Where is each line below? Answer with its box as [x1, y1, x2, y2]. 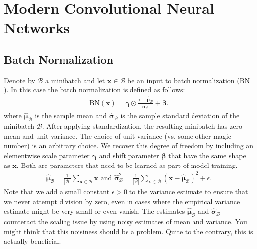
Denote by [4, 75, 35, 85]
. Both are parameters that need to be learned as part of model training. [16, 160, 238, 170]
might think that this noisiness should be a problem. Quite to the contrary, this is [4, 226, 253, 236]
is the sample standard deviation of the [120, 110, 240, 121]
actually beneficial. [4, 236, 61, 246]
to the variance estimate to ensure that [129, 186, 248, 196]
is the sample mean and [35, 110, 107, 121]
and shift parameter [99, 150, 159, 160]
